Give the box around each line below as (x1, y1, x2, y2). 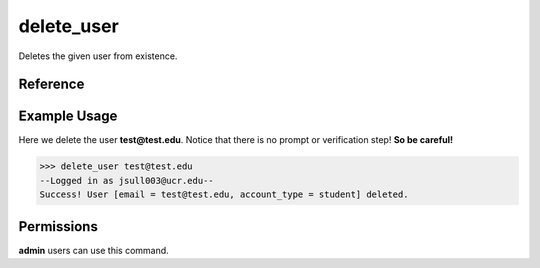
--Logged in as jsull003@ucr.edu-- (39, 175, 214, 186)
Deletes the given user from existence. (18, 50, 178, 62)
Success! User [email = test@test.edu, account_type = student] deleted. (39, 189, 409, 200)
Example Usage (18, 108, 118, 125)
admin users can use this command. (18, 244, 169, 256)
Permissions (18, 218, 99, 235)
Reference (18, 76, 85, 93)
